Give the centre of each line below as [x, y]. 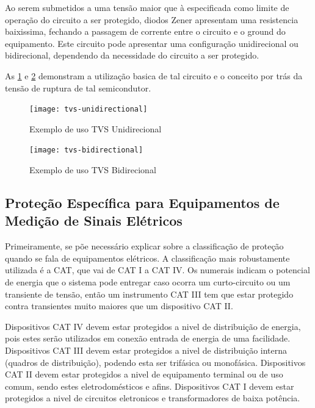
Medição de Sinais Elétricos [94, 220]
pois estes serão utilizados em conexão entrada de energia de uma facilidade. [148, 338]
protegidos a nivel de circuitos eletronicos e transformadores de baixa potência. [153, 398]
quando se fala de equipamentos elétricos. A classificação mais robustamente [147, 258]
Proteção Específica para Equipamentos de [142, 203]
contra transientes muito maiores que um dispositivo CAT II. [119, 306]
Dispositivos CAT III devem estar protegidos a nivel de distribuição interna [146, 350]
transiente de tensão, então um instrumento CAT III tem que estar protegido [149, 294]
